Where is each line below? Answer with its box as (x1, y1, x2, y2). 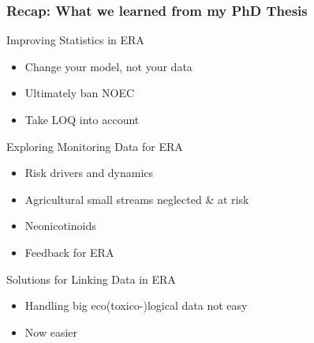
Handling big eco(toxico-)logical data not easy (24, 297, 248, 314)
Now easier (24, 323, 78, 340)
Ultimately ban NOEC (24, 85, 135, 101)
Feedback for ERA (24, 243, 114, 260)
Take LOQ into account (24, 111, 140, 127)
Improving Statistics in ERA (6, 32, 144, 48)
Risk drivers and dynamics (24, 164, 154, 181)
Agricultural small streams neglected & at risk (24, 190, 249, 207)
